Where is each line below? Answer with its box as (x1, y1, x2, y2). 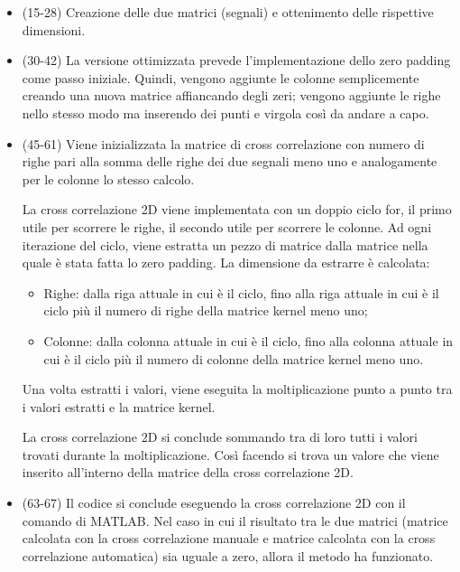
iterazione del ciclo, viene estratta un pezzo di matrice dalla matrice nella (22, 235, 428, 254)
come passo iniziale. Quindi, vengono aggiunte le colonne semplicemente (22, 68, 419, 87)
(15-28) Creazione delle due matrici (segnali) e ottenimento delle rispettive (22, 3, 434, 21)
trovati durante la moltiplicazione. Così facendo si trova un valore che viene (22, 445, 439, 464)
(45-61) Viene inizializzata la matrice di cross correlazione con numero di (22, 134, 425, 153)
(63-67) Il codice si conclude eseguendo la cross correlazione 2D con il (22, 493, 406, 512)
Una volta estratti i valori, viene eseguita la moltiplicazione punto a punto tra (22, 380, 453, 399)
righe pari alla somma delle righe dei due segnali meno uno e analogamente (22, 152, 437, 171)
